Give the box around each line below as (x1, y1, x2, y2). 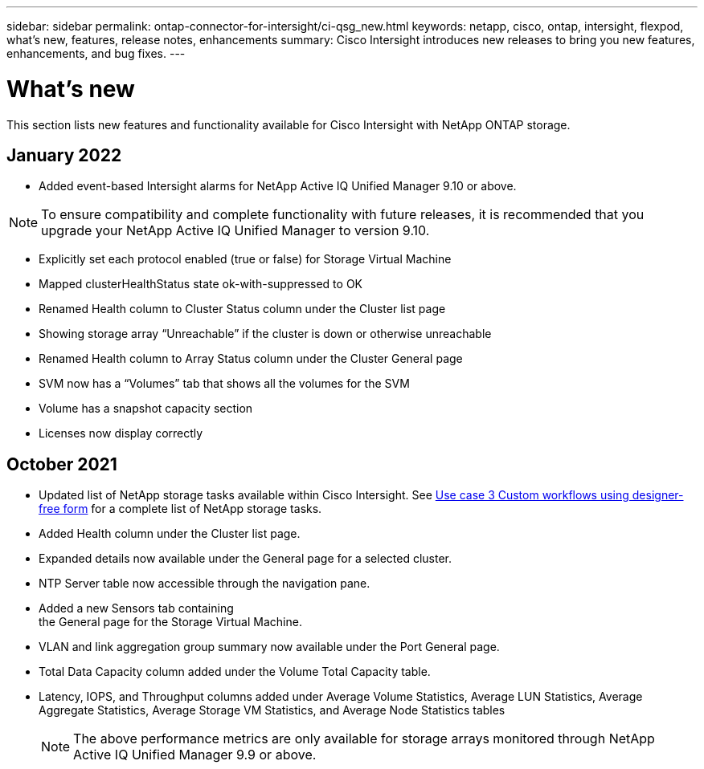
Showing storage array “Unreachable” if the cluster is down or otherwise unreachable (39, 327, 492, 341)
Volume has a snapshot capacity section (39, 401, 253, 416)
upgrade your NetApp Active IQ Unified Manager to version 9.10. (41, 222, 430, 239)
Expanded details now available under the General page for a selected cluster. (39, 551, 452, 566)
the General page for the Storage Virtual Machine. (39, 615, 302, 629)
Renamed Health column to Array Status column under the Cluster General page (39, 352, 463, 366)
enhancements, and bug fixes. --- (6, 47, 186, 60)
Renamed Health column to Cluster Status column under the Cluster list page (39, 302, 446, 316)
